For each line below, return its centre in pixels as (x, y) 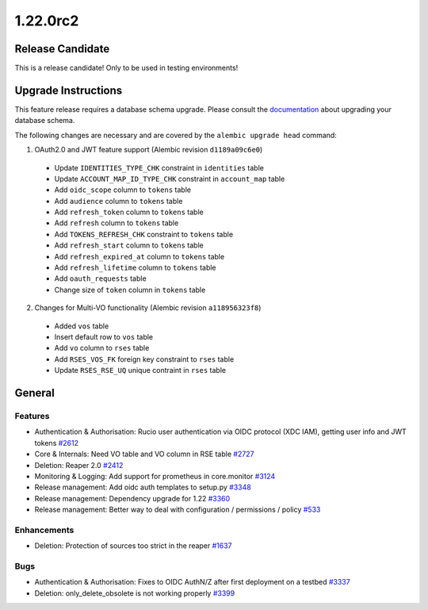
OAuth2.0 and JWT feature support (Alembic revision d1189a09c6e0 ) (149, 150)
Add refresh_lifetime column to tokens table (136, 268)
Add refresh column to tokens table (117, 223)
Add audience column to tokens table (118, 201)
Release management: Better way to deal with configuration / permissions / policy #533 (178, 510)
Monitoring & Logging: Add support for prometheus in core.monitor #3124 (155, 476)
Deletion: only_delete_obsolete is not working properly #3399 (135, 593)
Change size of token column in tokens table (130, 290)
